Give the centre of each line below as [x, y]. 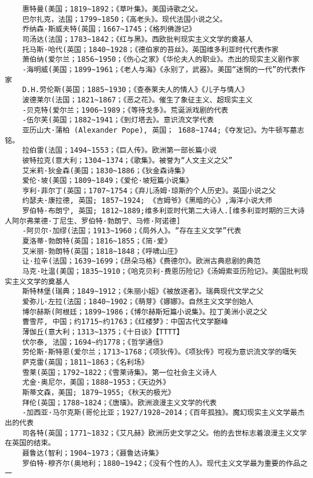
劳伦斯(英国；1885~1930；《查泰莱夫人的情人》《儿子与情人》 [144, 90]
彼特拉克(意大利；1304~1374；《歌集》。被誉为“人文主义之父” [127, 160]
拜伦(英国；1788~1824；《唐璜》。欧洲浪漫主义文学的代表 [119, 403]
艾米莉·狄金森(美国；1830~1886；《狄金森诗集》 [105, 171]
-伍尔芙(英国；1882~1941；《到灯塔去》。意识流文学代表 [118, 120]
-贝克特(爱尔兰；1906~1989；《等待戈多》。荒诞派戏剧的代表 [125, 110]
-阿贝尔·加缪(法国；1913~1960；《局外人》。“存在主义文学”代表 [132, 231]
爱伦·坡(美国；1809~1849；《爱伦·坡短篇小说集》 [107, 181]
